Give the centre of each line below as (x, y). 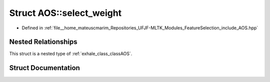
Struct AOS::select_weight (65, 13)
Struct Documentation (44, 68)
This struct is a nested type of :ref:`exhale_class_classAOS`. (71, 54)
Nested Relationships (43, 42)
